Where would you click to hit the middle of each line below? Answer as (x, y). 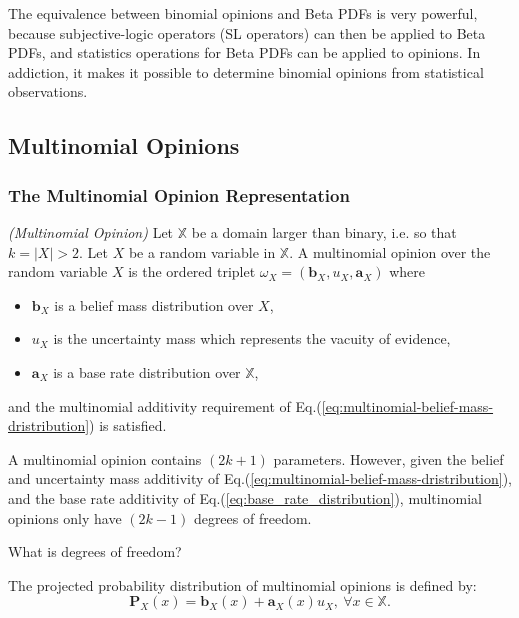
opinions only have (65, 517)
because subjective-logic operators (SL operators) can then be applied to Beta (247, 32)
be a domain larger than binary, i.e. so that (324, 231)
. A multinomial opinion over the (390, 251)
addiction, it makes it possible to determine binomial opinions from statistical (246, 71)
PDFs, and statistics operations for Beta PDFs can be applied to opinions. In (244, 52)
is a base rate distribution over (147, 371)
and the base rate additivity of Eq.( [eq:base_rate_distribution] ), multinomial (245, 497)
